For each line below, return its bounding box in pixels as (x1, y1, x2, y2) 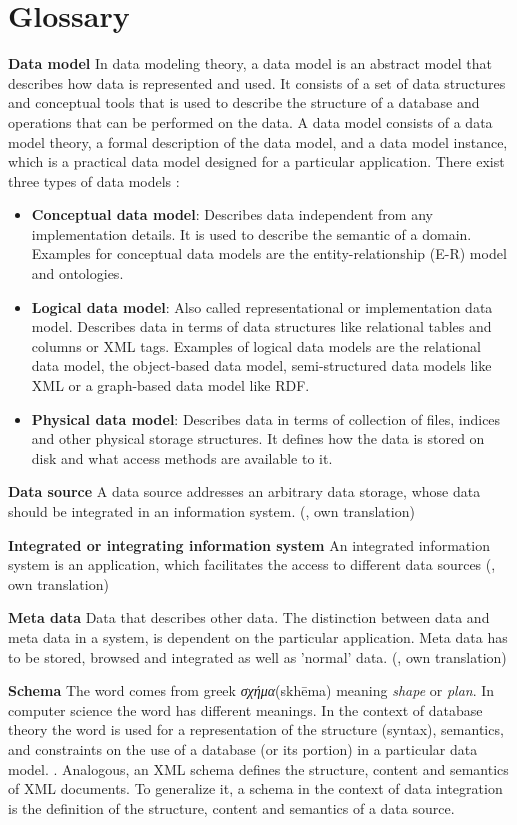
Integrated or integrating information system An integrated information (8, 534, 490, 555)
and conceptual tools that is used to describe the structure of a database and (8, 92, 480, 113)
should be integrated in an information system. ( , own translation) (8, 501, 415, 521)
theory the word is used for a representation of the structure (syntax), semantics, (8, 719, 504, 740)
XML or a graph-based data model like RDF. (31, 375, 310, 396)
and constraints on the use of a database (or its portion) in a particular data (8, 738, 478, 759)
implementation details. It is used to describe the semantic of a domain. (31, 223, 472, 244)
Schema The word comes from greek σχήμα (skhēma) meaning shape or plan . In (8, 680, 495, 701)
